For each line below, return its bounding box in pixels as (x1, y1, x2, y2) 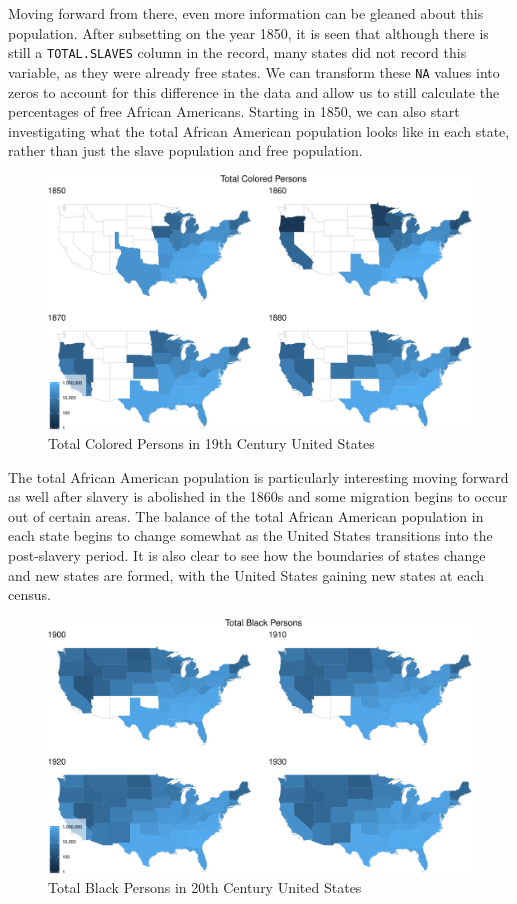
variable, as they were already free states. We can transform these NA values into (8, 61, 500, 82)
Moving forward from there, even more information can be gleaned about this (8, 3, 484, 23)
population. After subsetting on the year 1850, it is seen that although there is (8, 22, 489, 43)
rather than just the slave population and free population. (8, 140, 363, 161)
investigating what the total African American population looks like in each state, (8, 120, 510, 141)
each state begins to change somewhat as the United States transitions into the (8, 525, 493, 546)
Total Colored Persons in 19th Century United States (48, 433, 375, 454)
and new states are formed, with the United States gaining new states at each (8, 564, 485, 585)
